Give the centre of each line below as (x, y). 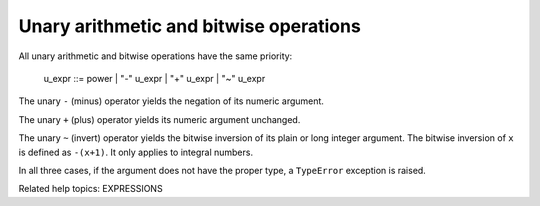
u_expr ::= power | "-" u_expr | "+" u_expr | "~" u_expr (154, 78)
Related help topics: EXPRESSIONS (91, 189)
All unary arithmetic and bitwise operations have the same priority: (155, 56)
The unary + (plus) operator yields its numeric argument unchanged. (159, 119)
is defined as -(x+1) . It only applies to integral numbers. (136, 152)
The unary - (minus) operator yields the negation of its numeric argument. (171, 101)
